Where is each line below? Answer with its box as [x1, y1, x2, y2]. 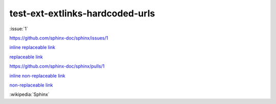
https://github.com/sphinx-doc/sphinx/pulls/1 [9, 63, 105, 69]
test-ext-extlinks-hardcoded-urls [9, 8, 155, 19]
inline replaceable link [9, 44, 56, 51]
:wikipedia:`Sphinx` [9, 91, 50, 97]
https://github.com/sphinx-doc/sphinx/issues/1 [9, 35, 108, 41]
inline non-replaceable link [9, 72, 66, 79]
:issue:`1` [9, 26, 28, 32]
